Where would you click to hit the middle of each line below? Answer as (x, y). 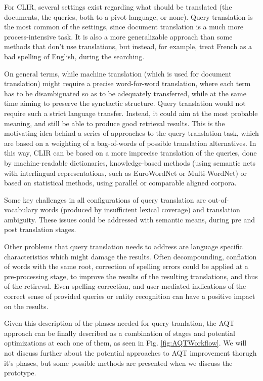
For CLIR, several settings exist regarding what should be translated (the (118, 7)
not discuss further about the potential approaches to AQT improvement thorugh (130, 353)
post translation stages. (40, 229)
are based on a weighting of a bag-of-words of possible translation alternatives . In (130, 143)
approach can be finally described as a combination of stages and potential (120, 333)
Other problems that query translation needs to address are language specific (123, 246)
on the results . (26, 306)
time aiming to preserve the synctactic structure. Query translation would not (125, 103)
